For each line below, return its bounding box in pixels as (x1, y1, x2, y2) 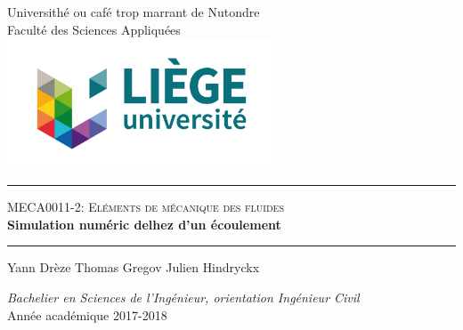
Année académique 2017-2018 (7, 305, 167, 324)
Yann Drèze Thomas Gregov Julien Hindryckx (7, 258, 260, 277)
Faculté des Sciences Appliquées (7, 20, 181, 38)
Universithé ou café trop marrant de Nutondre (7, 3, 260, 20)
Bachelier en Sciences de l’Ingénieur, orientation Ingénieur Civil (7, 288, 360, 307)
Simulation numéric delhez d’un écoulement (7, 214, 281, 233)
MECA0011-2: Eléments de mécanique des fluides (7, 197, 284, 216)
